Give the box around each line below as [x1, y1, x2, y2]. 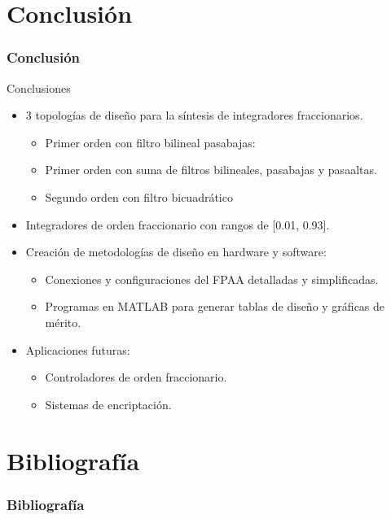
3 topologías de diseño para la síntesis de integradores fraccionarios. [25, 107, 363, 124]
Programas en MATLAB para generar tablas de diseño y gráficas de [45, 298, 385, 315]
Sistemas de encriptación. [45, 395, 172, 412]
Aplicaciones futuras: [25, 341, 130, 358]
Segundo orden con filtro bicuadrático [45, 188, 233, 205]
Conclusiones [7, 79, 71, 96]
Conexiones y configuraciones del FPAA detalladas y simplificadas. [45, 270, 379, 287]
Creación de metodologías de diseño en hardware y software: [25, 243, 327, 260]
